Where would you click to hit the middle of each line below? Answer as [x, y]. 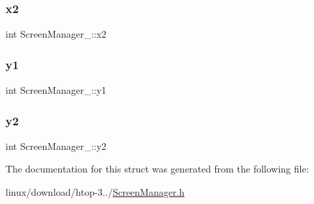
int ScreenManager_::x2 [56, 34]
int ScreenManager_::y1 [56, 90]
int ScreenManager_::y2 [56, 145]
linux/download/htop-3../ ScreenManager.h [95, 192]
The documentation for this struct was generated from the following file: [157, 169]
